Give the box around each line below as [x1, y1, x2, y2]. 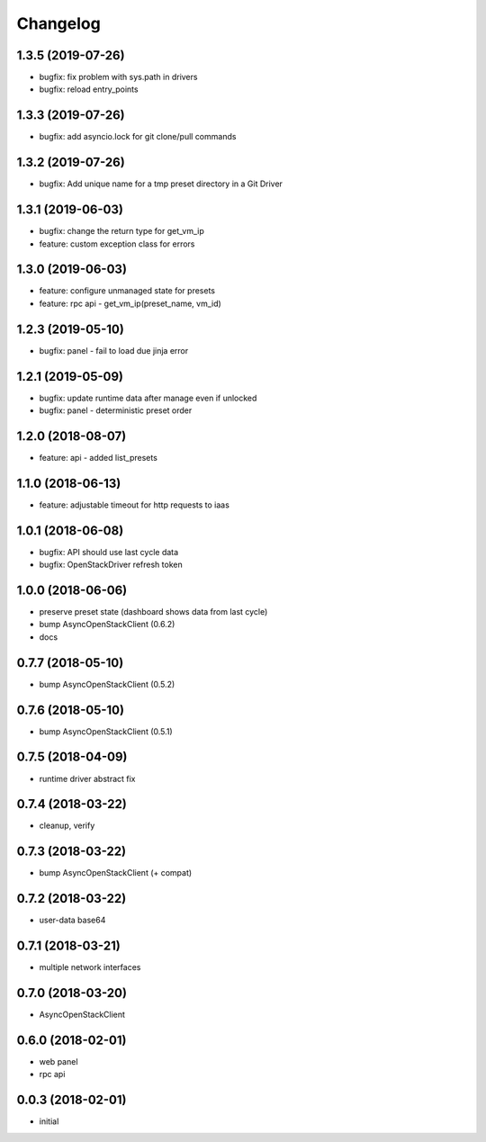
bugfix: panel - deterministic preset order [39, 405, 193, 416]
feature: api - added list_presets [39, 452, 157, 463]
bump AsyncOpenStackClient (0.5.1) [39, 725, 173, 737]
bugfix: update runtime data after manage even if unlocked [39, 392, 257, 403]
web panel [39, 1057, 78, 1067]
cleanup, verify [39, 820, 95, 832]
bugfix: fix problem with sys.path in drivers [39, 72, 198, 83]
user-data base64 [39, 914, 106, 926]
